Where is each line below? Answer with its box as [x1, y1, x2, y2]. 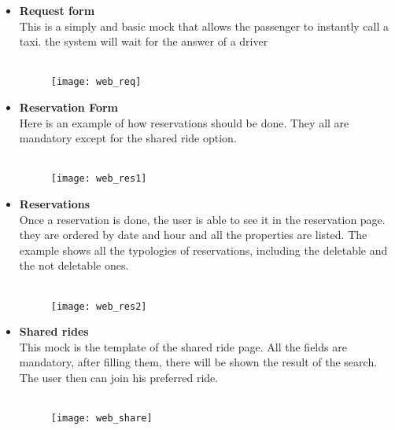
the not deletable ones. [19, 257, 129, 274]
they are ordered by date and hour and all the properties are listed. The [19, 226, 367, 243]
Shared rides [19, 323, 89, 340]
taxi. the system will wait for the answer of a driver [19, 33, 268, 50]
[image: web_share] [50, 413, 153, 424]
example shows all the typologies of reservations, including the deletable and [19, 241, 388, 258]
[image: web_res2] [50, 300, 147, 312]
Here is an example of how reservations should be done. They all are [19, 114, 349, 130]
